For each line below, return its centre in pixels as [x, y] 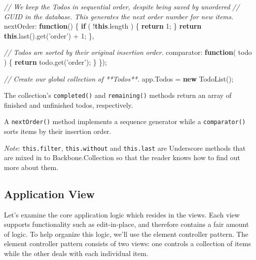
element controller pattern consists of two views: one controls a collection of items [128, 243]
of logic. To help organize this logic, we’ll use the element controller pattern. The [126, 234]
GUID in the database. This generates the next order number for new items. [119, 16]
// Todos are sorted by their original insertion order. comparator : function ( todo [128, 52]
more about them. [31, 167]
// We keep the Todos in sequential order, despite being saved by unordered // [122, 6]
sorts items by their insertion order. [58, 131]
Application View [50, 194]
